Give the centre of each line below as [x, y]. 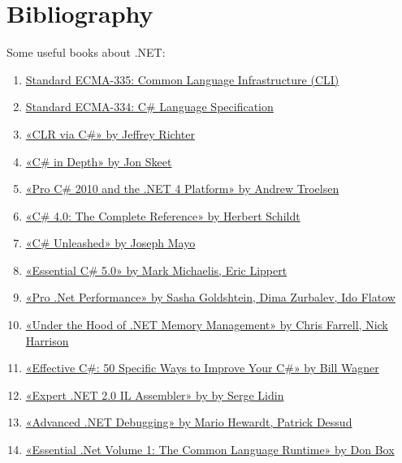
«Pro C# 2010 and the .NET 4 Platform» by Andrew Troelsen [182, 189]
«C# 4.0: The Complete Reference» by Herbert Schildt [163, 215]
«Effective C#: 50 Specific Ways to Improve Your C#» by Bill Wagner [202, 368]
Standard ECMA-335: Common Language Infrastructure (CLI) [182, 79]
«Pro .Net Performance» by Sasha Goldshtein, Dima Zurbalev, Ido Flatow [210, 297]
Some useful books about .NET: [86, 52]
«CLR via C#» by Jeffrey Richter [110, 133]
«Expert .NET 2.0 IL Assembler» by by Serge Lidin [155, 394]
